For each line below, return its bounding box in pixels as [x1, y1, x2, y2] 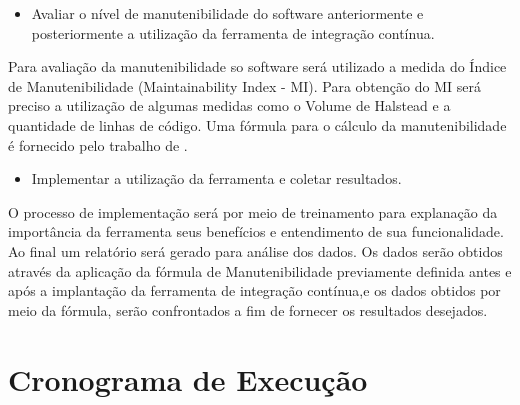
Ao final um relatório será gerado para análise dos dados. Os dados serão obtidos [8, 240, 503, 261]
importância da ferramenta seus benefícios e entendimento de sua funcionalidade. [8, 221, 504, 242]
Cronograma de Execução [8, 358, 368, 399]
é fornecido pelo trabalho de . [8, 134, 188, 155]
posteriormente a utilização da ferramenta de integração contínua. [31, 22, 435, 43]
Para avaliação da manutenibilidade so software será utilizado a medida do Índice [8, 56, 507, 77]
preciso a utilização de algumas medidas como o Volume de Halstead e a [8, 95, 451, 116]
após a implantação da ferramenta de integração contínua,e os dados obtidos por [8, 280, 501, 301]
